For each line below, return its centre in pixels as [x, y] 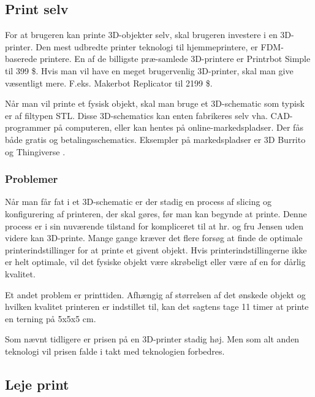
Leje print [37, 384]
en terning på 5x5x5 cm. [51, 318]
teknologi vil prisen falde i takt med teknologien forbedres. [115, 351]
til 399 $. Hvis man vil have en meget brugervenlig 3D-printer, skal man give [149, 70]
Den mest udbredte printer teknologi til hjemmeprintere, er [147, 46]
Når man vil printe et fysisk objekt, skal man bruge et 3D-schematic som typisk [155, 103]
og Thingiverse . [35, 151]
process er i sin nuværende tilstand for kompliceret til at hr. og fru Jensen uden [154, 225]
